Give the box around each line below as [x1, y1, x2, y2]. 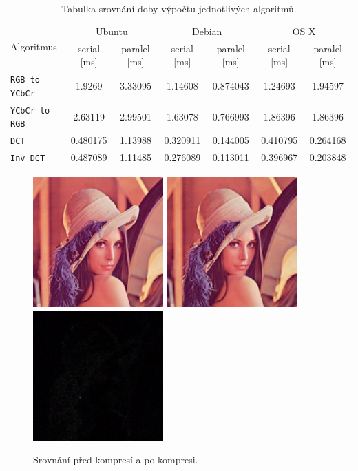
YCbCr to [10, 105, 50, 116]
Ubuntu [96, 23, 128, 38]
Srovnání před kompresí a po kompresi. [33, 452, 198, 467]
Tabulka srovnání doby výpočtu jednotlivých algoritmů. [61, 1, 297, 15]
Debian [191, 23, 222, 38]
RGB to [10, 75, 40, 85]
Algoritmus [10, 39, 57, 54]
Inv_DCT [10, 154, 45, 164]
